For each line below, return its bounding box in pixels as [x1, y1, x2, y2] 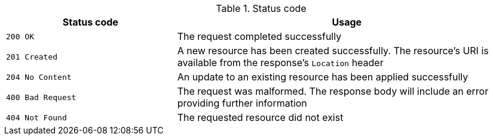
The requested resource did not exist [177, 111, 344, 123]
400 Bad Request [6, 92, 76, 102]
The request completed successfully [177, 30, 342, 42]
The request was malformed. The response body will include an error [177, 85, 489, 97]
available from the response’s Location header [177, 57, 384, 69]
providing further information [177, 97, 307, 109]
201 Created [6, 52, 58, 61]
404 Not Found [6, 113, 67, 122]
